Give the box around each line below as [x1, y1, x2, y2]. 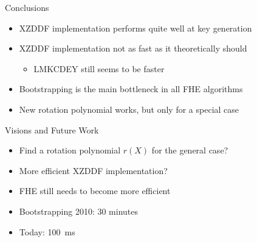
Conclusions [5, 1, 49, 13]
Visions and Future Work [5, 123, 99, 136]
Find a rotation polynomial [19, 144, 121, 156]
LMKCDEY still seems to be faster [33, 62, 165, 75]
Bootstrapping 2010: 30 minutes [19, 204, 139, 217]
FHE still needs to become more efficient [19, 184, 171, 197]
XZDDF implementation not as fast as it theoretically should [19, 42, 247, 55]
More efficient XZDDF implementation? [19, 164, 168, 176]
